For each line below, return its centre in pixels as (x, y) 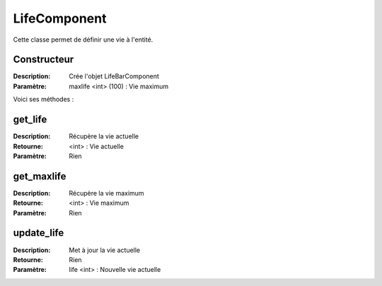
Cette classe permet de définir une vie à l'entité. (83, 40)
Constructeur (44, 60)
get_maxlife (40, 176)
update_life (39, 233)
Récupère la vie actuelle (104, 136)
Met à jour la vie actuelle (105, 250)
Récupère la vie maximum (106, 193)
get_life (30, 120)
